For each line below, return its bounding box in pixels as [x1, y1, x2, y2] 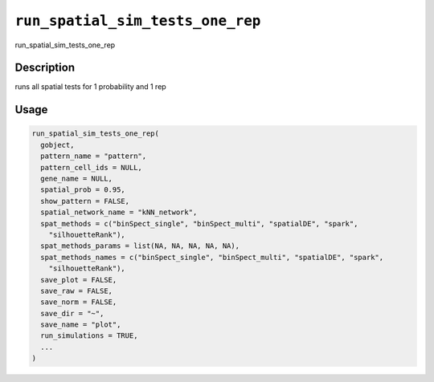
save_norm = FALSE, [40, 298, 117, 307]
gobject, [40, 140, 75, 149]
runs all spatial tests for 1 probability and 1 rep [14, 82, 166, 91]
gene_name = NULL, [40, 174, 113, 184]
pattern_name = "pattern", [40, 152, 147, 161]
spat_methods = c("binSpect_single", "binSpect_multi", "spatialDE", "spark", [40, 219, 358, 228]
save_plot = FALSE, [40, 275, 117, 284]
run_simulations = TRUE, [40, 331, 138, 340]
